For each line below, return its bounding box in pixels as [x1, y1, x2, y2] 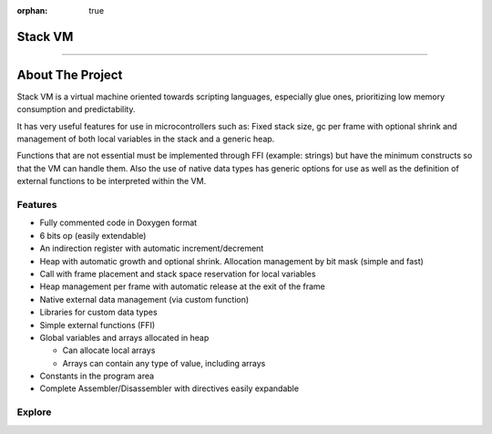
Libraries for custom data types [39, 306, 159, 318]
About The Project [16, 67, 123, 82]
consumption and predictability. [16, 104, 136, 115]
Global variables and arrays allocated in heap [39, 332, 210, 343]
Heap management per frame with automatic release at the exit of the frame [39, 281, 325, 292]
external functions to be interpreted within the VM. [16, 176, 207, 187]
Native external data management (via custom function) [39, 294, 250, 305]
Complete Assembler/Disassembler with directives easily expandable [39, 383, 300, 394]
